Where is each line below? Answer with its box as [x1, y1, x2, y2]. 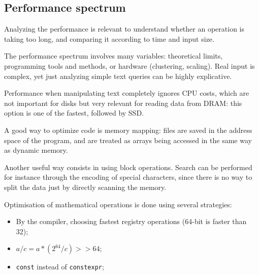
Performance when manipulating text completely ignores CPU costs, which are [4, 88, 249, 98]
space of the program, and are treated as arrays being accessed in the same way [4, 134, 252, 145]
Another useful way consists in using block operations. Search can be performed [4, 161, 252, 172]
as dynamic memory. [4, 145, 68, 155]
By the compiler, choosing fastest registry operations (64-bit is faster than [16, 216, 247, 227]
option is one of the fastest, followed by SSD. [4, 107, 144, 118]
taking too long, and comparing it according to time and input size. [4, 33, 214, 44]
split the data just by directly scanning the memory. [4, 181, 167, 192]
